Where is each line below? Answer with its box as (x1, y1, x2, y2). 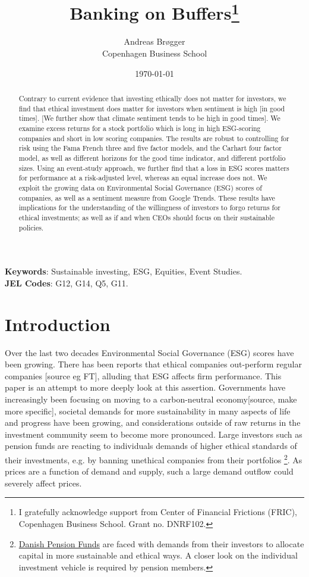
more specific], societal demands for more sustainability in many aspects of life (5, 404, 291, 417)
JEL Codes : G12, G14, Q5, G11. (5, 276, 128, 289)
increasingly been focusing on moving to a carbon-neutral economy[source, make (5, 392, 297, 405)
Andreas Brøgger (124, 35, 185, 48)
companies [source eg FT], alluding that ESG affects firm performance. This (5, 369, 282, 382)
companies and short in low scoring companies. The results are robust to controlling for (18, 133, 289, 143)
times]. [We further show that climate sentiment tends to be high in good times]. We (18, 113, 280, 123)
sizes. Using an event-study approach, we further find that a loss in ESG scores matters (18, 163, 289, 173)
